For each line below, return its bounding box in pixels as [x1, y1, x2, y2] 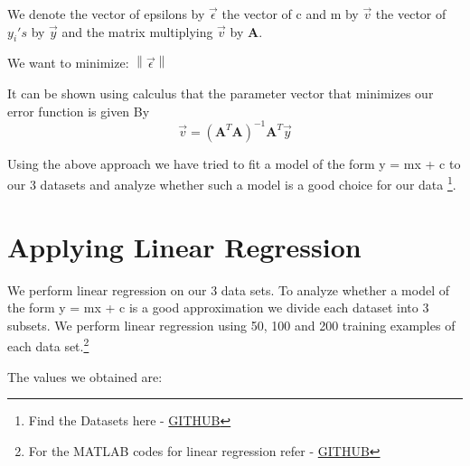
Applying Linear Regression [7, 228, 362, 265]
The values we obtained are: [7, 367, 163, 386]
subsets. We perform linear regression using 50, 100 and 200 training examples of [7, 315, 456, 334]
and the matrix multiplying [61, 22, 213, 41]
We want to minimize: [7, 53, 129, 72]
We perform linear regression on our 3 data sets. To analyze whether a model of [7, 280, 450, 299]
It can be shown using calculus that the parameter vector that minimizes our [7, 83, 434, 102]
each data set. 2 [7, 334, 89, 356]
